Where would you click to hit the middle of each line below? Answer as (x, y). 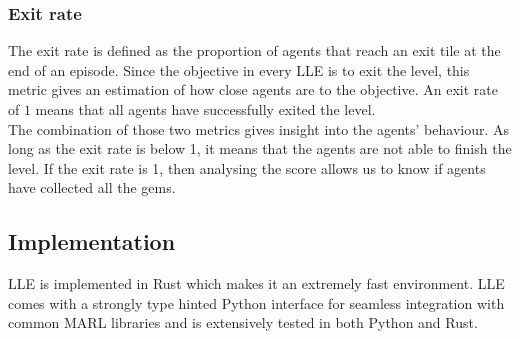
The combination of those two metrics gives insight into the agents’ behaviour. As (259, 128)
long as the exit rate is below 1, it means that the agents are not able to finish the (260, 148)
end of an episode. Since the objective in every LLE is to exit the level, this (239, 69)
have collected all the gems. (92, 187)
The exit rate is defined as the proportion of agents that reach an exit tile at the (254, 50)
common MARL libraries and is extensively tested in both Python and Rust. (243, 322)
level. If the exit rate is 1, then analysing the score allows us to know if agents (247, 167)
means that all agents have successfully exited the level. (205, 109)
